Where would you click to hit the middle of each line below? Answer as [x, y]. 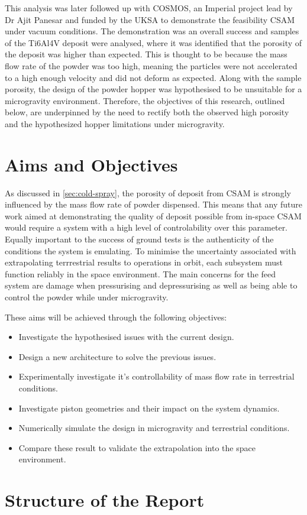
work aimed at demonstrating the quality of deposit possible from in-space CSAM [153, 216]
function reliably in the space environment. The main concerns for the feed [140, 273]
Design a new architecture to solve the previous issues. [117, 356]
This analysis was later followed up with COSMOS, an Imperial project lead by [149, 8]
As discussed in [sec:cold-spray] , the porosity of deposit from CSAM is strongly [148, 192]
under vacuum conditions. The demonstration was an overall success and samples [152, 31]
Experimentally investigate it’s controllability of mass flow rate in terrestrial [156, 376]
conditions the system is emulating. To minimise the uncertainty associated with [151, 250]
